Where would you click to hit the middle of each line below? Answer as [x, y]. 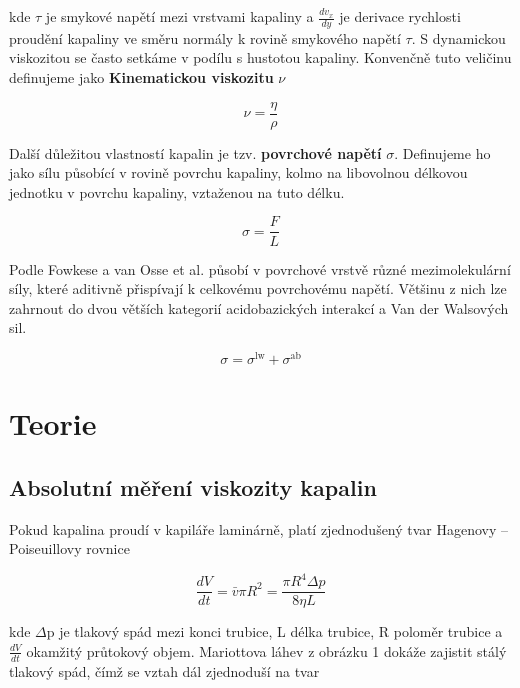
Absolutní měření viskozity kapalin [193, 486]
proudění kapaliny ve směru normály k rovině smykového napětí [205, 37]
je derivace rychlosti [400, 16]
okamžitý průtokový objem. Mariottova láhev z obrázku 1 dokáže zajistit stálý [266, 650]
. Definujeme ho [442, 152]
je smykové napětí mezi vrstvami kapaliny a [179, 16]
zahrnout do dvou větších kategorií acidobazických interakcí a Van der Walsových [259, 307]
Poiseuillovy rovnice [69, 548]
